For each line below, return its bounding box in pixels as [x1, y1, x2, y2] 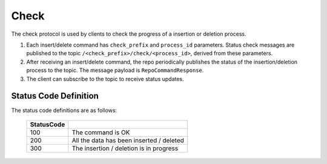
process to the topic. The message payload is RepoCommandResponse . [26, 67, 204, 74]
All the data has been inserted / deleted [71, 136, 185, 145]
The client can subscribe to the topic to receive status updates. [26, 75, 184, 82]
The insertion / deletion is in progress [71, 144, 179, 153]
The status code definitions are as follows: [11, 107, 117, 114]
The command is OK [71, 128, 130, 136]
